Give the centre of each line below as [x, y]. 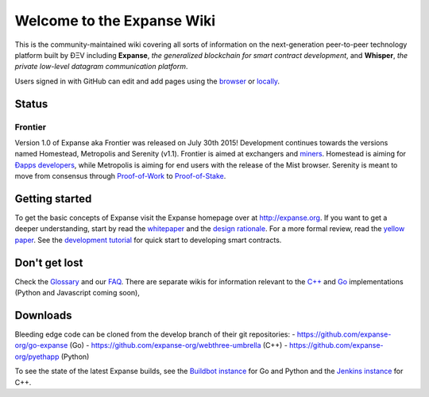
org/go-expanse [41, 345]
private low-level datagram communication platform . [101, 67]
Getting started [53, 198]
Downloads [43, 315]
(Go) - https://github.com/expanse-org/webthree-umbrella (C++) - [178, 345]
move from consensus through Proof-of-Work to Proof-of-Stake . [120, 176]
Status [31, 104]
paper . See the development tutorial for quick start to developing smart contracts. [148, 240]
